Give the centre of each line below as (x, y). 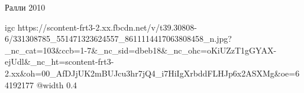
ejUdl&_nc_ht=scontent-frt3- (59, 62)
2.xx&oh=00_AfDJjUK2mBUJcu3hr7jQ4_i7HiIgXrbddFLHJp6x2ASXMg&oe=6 (152, 73)
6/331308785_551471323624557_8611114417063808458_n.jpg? (118, 39)
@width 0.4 (57, 84)
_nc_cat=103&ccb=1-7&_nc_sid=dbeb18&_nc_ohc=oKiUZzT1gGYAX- (141, 50)
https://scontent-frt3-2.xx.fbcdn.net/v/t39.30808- (107, 27)
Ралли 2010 (25, 7)
